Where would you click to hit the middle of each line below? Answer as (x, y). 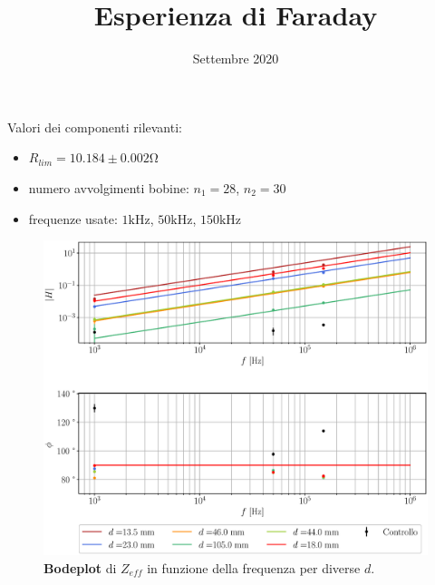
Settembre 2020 (236, 58)
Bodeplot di (80, 567)
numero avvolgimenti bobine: (109, 187)
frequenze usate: (73, 218)
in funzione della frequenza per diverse (254, 567)
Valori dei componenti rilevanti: (95, 127)
